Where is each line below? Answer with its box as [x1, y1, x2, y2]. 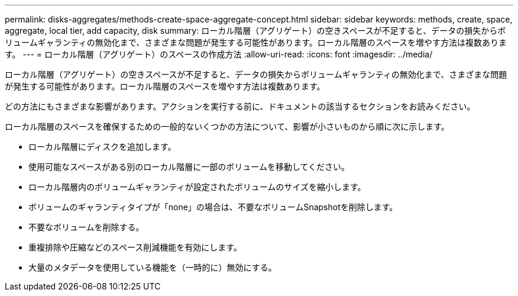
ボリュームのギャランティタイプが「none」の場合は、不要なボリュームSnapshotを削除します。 [28, 202, 398, 212]
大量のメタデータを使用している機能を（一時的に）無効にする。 [28, 262, 277, 272]
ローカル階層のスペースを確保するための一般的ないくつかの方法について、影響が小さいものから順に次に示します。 [5, 121, 449, 131]
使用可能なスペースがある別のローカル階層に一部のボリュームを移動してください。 [28, 162, 350, 172]
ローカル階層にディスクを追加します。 [28, 141, 176, 152]
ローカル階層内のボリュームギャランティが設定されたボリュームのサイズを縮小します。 [28, 182, 366, 192]
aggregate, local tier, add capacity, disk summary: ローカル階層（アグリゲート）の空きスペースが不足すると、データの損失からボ [5, 25, 506, 36]
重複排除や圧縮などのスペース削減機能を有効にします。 [28, 242, 242, 252]
